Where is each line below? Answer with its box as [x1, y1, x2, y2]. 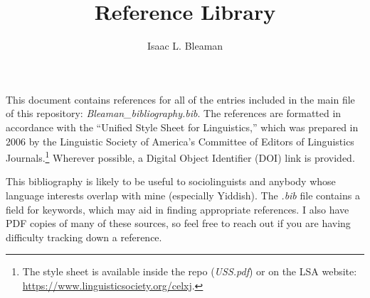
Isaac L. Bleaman [147, 38, 223, 53]
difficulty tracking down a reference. [6, 229, 162, 244]
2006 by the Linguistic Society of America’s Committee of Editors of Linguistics [6, 133, 354, 148]
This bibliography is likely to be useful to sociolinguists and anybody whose [6, 174, 336, 189]
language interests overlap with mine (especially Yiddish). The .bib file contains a [6, 187, 360, 202]
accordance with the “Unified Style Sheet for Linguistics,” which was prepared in [6, 119, 359, 134]
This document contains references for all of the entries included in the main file [6, 92, 355, 106]
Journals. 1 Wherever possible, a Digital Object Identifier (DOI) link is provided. [6, 148, 355, 165]
